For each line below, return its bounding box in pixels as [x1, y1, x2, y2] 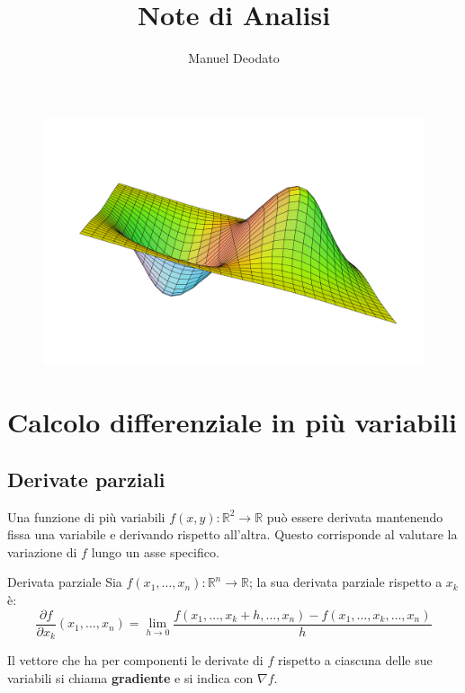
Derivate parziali [7, 465, 165, 493]
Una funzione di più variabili [7, 507, 165, 526]
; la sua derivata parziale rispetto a [248, 573, 443, 591]
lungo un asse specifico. [91, 542, 219, 561]
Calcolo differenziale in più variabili [7, 404, 457, 440]
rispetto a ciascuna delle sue [277, 651, 433, 670]
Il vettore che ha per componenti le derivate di [7, 651, 264, 670]
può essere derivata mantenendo [266, 507, 443, 526]
